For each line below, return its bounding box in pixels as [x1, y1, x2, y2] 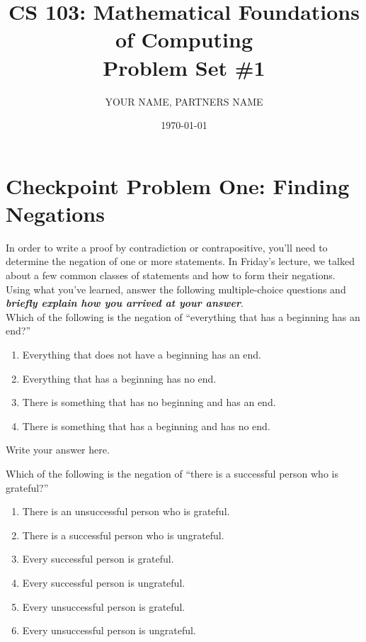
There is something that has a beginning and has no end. [22, 418, 270, 433]
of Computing [115, 25, 253, 54]
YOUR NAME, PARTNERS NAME [105, 94, 263, 108]
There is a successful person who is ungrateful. [22, 527, 224, 542]
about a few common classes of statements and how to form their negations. [6, 268, 336, 282]
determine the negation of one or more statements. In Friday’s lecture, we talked [6, 254, 355, 269]
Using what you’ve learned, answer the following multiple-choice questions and [6, 281, 346, 296]
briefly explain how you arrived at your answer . [6, 295, 244, 310]
